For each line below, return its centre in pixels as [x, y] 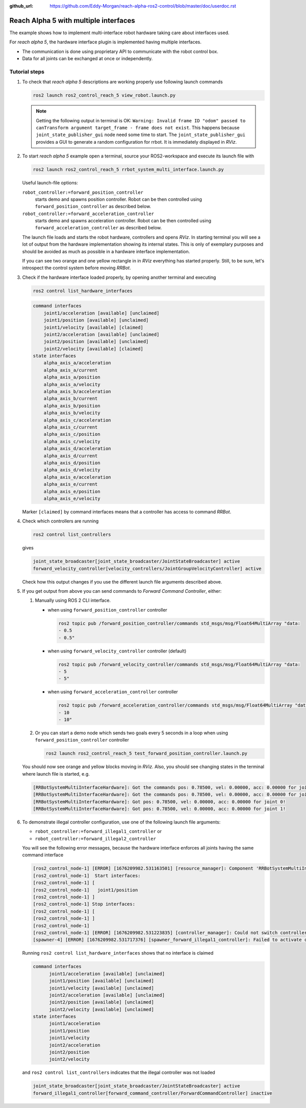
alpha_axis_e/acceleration [78, 477]
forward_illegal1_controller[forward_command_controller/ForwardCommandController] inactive [152, 1093]
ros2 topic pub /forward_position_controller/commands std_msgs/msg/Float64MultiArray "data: [180, 623]
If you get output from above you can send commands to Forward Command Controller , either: [122, 591]
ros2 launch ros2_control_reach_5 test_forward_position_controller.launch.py [146, 754]
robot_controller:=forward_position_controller [83, 192]
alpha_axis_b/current [71, 399]
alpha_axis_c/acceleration [78, 420]
